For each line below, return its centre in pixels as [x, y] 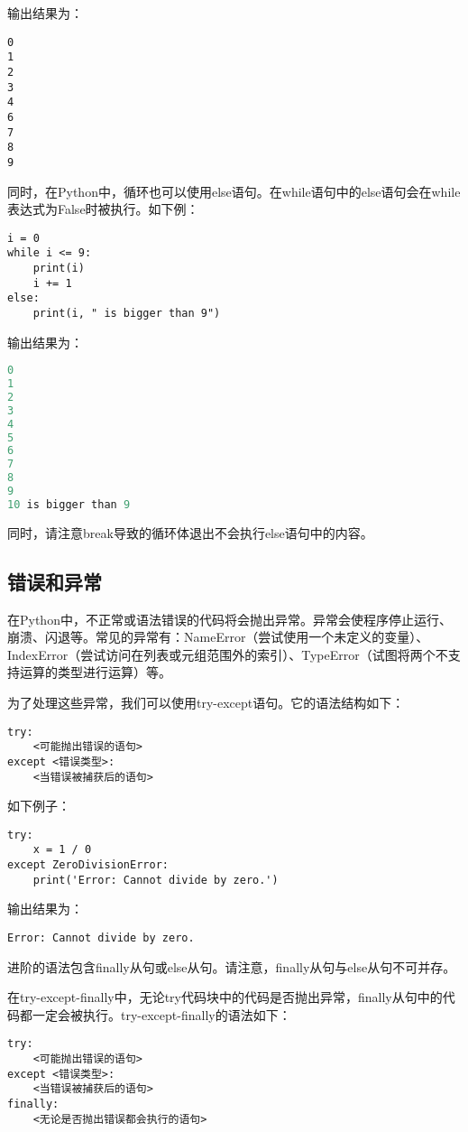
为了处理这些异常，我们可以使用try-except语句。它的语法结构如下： [206, 703]
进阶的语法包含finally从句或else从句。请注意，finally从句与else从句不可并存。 [232, 966]
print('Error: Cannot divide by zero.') [156, 880]
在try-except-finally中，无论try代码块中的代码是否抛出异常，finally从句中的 [225, 997]
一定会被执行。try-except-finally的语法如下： [161, 1014]
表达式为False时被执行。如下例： [103, 209]
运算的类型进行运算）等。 [95, 672]
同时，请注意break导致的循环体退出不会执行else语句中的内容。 [190, 532]
